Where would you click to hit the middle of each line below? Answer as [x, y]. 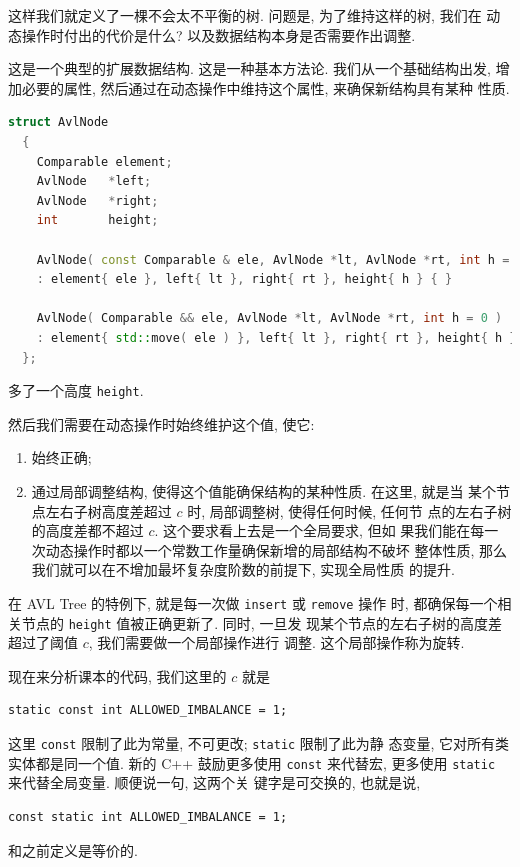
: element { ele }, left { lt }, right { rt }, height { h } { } [244, 279]
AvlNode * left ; [94, 181]
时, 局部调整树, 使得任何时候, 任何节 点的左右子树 [349, 510]
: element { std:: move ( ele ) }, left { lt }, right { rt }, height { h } [276, 337]
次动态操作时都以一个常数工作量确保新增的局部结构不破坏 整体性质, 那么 [269, 549]
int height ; [97, 220]
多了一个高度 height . [76, 390]
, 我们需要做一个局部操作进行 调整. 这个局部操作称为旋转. [276, 642]
